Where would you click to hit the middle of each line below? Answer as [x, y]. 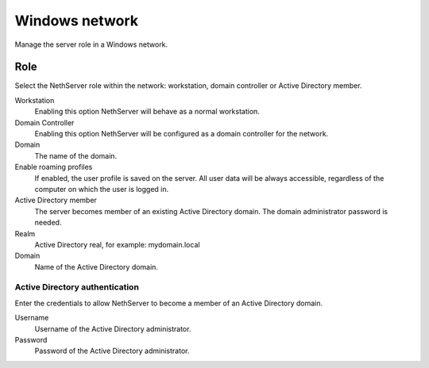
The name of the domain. [76, 155]
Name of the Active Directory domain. [97, 266]
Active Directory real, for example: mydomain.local [117, 244]
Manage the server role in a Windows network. [91, 44]
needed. [48, 223]
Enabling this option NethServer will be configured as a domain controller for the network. [182, 134]
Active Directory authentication [77, 287]
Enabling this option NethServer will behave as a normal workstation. [147, 112]
